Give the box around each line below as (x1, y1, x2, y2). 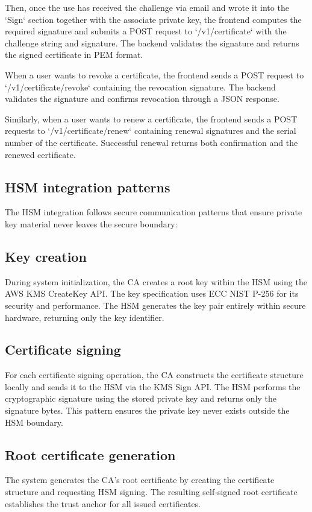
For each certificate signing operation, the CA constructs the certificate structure (5, 368, 304, 381)
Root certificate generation (5, 445, 176, 464)
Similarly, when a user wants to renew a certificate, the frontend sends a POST (5, 112, 298, 125)
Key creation (5, 247, 87, 265)
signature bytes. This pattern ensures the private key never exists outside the (5, 404, 290, 417)
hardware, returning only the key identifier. (5, 311, 164, 323)
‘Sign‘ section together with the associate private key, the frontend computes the (5, 13, 302, 25)
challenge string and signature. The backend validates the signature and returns (5, 36, 299, 49)
